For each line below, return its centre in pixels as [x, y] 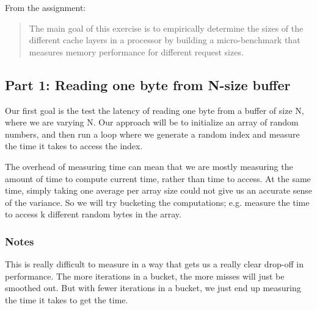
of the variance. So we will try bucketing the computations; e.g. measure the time [157, 202]
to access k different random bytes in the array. [93, 214]
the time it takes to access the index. [74, 146]
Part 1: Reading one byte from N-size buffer [148, 84]
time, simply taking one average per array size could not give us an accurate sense [158, 190]
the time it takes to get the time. [67, 299]
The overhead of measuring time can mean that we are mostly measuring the [149, 166]
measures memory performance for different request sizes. [136, 51]
